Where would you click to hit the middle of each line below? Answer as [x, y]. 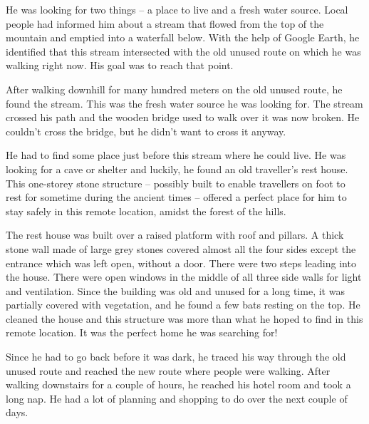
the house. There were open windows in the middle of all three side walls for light [184, 277]
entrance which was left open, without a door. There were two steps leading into [181, 263]
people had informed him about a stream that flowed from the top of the [165, 23]
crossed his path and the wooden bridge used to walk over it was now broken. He [183, 117]
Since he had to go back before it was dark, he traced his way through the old [176, 357]
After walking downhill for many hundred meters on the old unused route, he [174, 89]
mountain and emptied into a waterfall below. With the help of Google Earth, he [183, 37]
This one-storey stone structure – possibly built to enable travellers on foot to [176, 183]
